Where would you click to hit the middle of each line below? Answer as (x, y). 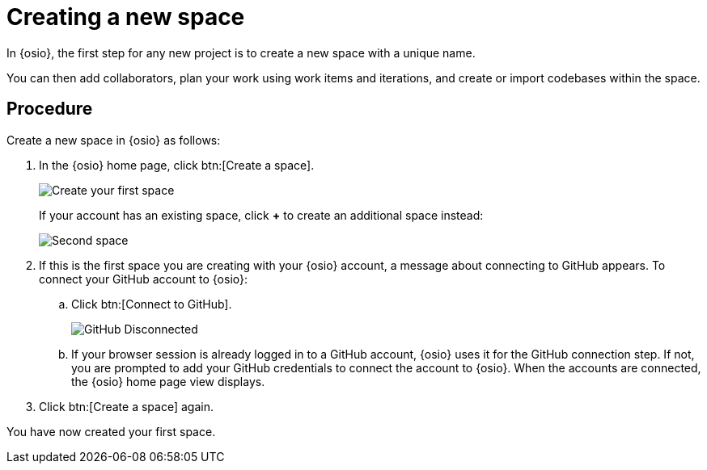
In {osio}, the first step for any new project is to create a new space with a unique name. (241, 52)
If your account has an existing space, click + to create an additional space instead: (261, 215)
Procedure (50, 109)
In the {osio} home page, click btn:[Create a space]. (177, 165)
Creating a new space (126, 17)
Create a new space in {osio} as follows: (114, 140)
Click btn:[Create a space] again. (126, 406)
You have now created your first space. (111, 431)
